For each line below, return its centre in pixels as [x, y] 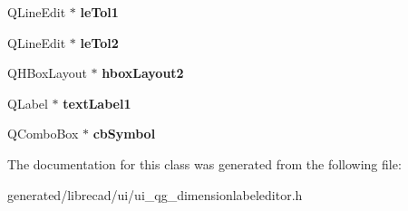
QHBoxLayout [47, 73]
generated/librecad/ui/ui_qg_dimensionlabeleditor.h [155, 194]
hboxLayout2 [143, 73]
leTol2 [99, 42]
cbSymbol [124, 134]
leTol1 [99, 12]
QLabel [28, 103]
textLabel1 [97, 103]
